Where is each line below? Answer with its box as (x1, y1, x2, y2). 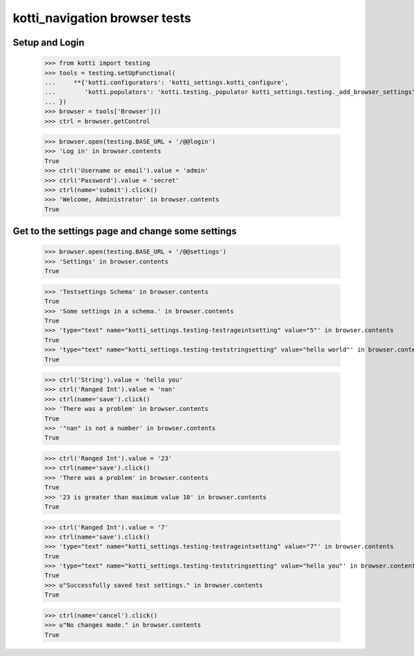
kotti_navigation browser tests (12, 10, 191, 26)
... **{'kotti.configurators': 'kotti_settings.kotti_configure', (44, 78, 289, 86)
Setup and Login (12, 37, 85, 48)
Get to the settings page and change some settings (12, 225, 237, 238)
